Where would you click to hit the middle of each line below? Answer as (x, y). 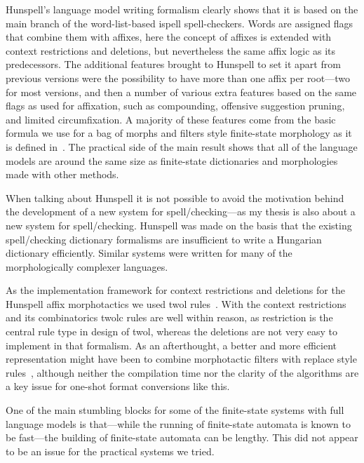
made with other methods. (62, 174)
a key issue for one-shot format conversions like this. (118, 386)
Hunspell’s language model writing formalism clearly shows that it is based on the (182, 9)
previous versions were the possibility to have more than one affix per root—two (178, 78)
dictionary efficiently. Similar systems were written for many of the (149, 253)
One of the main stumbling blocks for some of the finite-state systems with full (175, 410)
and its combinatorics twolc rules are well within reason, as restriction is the (169, 317)
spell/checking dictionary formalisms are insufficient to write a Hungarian (164, 239)
